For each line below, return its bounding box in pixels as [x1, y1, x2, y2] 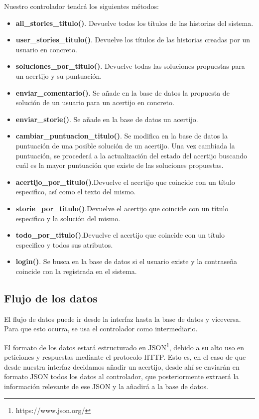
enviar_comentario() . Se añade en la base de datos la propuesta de [15, 87, 230, 98]
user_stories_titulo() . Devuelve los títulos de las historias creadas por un [15, 34, 250, 45]
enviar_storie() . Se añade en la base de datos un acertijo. [15, 114, 198, 124]
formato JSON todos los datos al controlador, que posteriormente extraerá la [4, 371, 239, 382]
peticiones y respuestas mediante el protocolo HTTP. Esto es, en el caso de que [4, 352, 246, 362]
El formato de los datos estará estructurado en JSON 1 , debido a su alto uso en [4, 340, 245, 352]
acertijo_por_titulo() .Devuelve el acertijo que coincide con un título [15, 176, 235, 187]
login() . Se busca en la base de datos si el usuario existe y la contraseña [15, 256, 237, 267]
